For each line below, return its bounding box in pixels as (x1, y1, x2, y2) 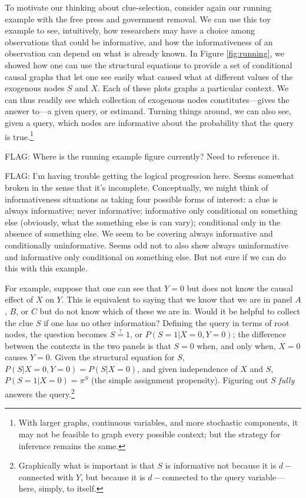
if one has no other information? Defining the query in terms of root (44, 316, 290, 328)
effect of (5, 293, 34, 306)
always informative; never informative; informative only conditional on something (5, 204, 298, 217)
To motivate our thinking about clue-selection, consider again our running (5, 1, 272, 13)
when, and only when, (197, 339, 276, 351)
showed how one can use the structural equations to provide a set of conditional (5, 58, 292, 71)
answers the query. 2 (5, 386, 75, 400)
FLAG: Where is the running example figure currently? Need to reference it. (5, 150, 280, 162)
